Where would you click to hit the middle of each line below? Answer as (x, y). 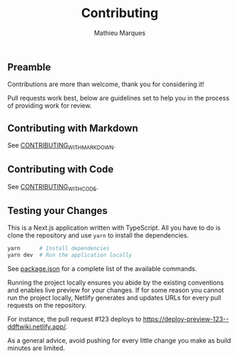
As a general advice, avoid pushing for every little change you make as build (119, 341)
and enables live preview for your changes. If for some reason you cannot (116, 290)
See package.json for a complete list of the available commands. (102, 269)
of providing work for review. (50, 106)
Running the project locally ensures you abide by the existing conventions (116, 282)
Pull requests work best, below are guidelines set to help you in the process (118, 98)
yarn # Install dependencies (59, 249)
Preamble (29, 67)
